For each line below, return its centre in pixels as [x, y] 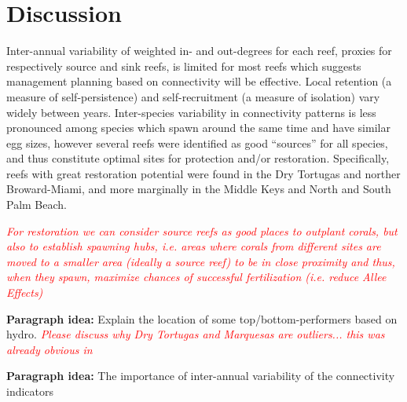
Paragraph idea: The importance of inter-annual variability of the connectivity [201, 376]
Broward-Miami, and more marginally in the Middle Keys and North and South [199, 189]
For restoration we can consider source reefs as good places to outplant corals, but [202, 230]
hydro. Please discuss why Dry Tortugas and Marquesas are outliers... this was [196, 334]
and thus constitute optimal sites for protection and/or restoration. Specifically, [198, 158]
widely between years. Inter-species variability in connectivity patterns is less [191, 112]
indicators [30, 391]
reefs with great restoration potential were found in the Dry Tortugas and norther [203, 173]
